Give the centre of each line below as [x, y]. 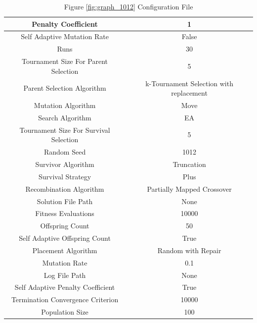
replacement [189, 93]
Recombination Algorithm [65, 188]
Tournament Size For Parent [65, 61]
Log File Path [65, 275]
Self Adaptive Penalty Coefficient [65, 287]
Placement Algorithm [65, 250]
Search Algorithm [65, 117]
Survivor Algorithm [65, 164]
